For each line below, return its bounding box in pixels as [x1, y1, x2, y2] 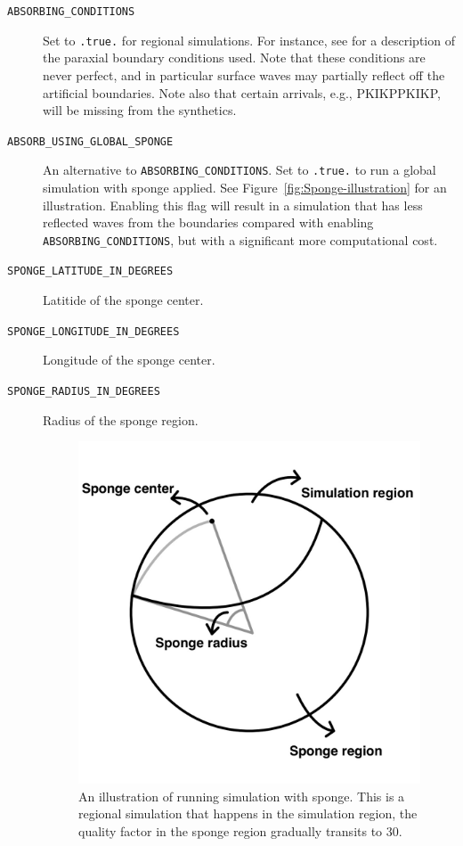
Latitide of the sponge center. [43, 291, 204, 309]
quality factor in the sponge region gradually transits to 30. [78, 821, 402, 840]
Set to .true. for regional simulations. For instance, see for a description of [43, 30, 455, 49]
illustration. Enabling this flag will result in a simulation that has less [43, 195, 423, 214]
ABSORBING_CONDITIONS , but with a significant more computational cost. [43, 230, 438, 249]
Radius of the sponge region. [43, 410, 199, 429]
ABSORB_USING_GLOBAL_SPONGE [7, 135, 174, 148]
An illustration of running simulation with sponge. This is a [78, 786, 405, 805]
